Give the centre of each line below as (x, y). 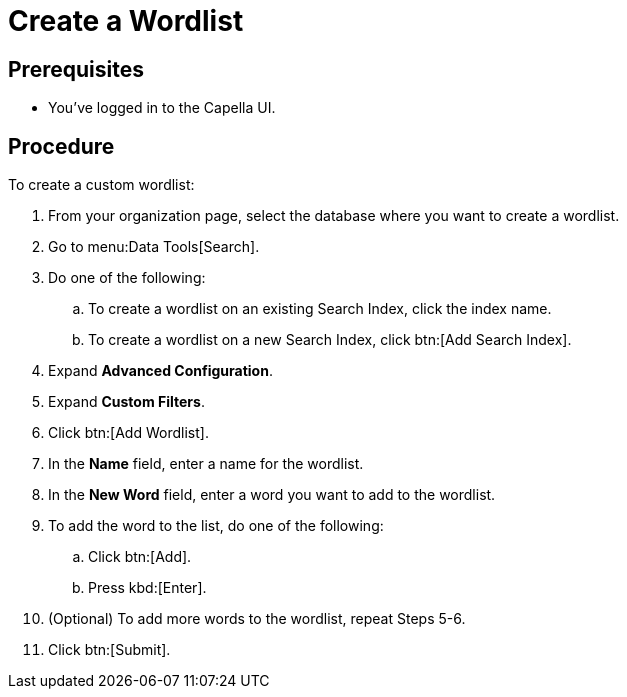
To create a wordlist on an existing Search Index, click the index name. (320, 309)
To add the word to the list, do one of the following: (216, 526)
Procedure (61, 146)
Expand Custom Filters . (126, 402)
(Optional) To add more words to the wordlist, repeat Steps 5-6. (257, 619)
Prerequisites (76, 69)
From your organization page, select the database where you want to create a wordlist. (334, 216)
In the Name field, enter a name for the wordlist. (206, 464)
